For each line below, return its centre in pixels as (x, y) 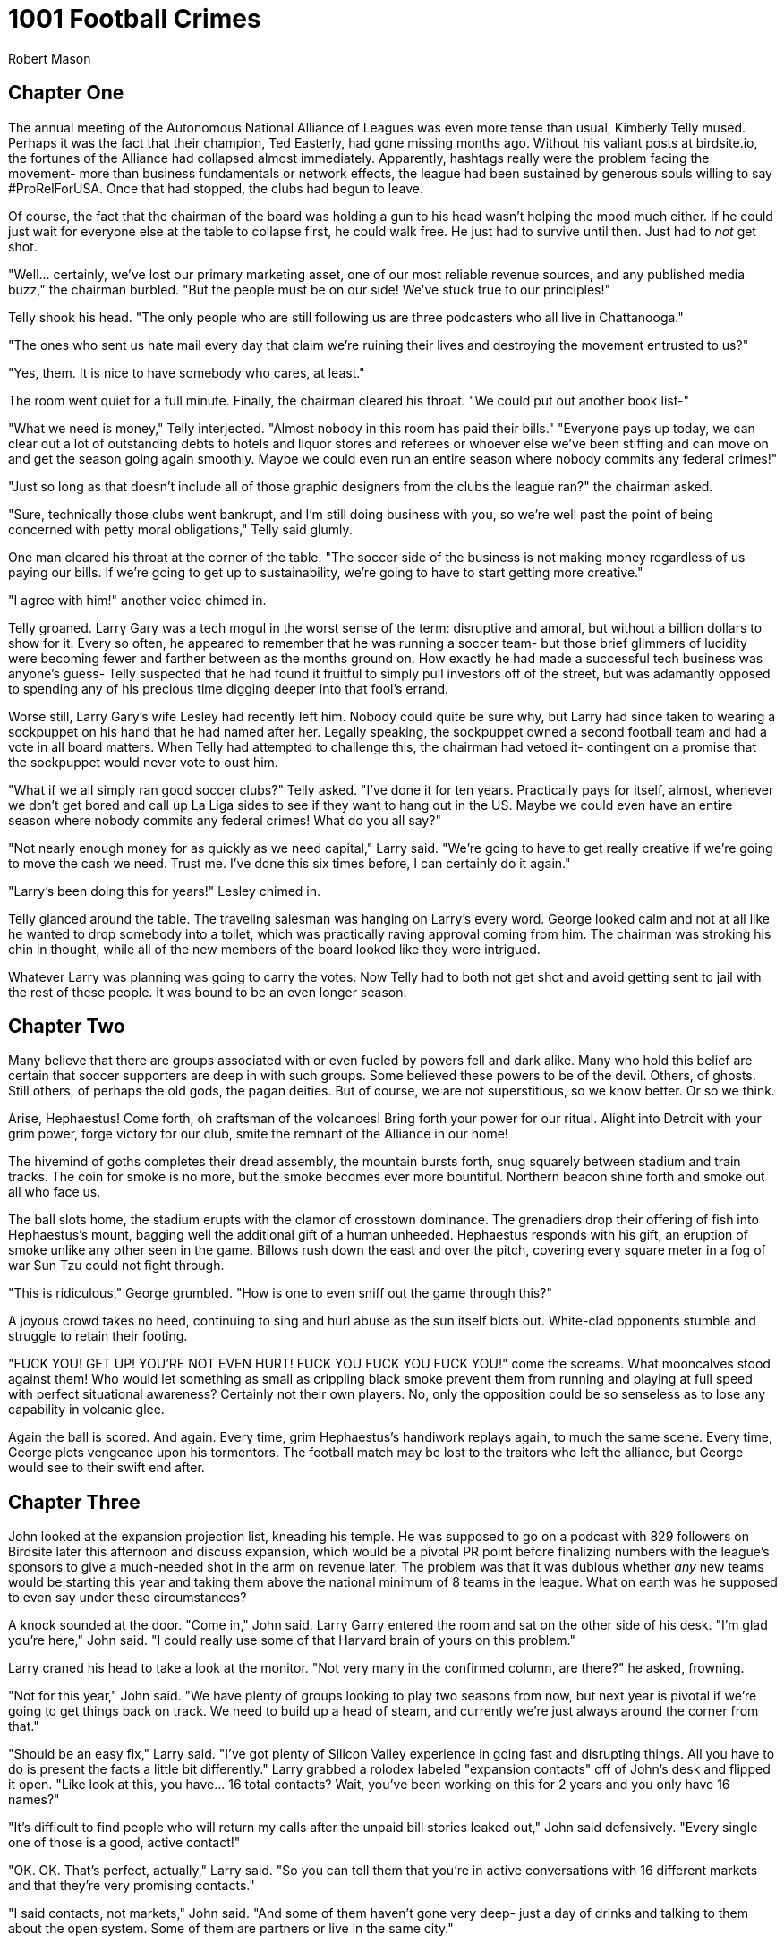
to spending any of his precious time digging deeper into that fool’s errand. (229, 688)
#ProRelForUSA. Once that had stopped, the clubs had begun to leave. (216, 188)
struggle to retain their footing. (98, 1336)
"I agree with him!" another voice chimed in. (137, 600)
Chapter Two (67, 1027)
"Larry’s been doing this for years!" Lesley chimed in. (165, 891)
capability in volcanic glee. (86, 1410)
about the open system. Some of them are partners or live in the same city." (231, 1929)
